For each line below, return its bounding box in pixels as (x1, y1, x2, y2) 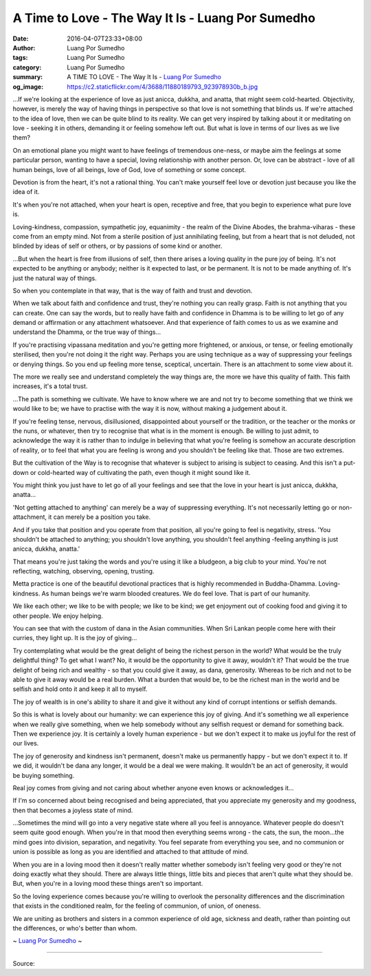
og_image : (12, 83, 44, 91)
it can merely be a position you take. (48, 513, 151, 521)
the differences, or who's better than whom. (12, 924, 137, 932)
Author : (12, 43, 36, 52)
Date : (12, 34, 29, 43)
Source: (12, 959, 35, 967)
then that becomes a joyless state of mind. (12, 806, 133, 814)
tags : (12, 54, 28, 62)
